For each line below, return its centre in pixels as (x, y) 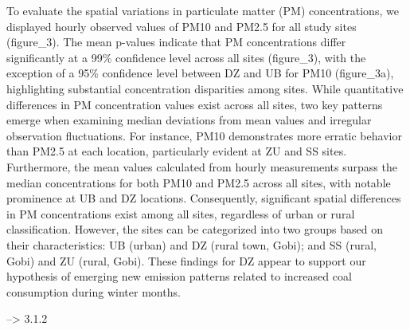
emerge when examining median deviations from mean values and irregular (189, 120)
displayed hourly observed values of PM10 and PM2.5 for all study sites (182, 26)
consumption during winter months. (94, 291)
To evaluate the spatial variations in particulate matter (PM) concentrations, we (203, 10)
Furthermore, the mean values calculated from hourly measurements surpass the (202, 166)
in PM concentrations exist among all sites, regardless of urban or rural (181, 213)
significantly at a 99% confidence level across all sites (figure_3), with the (186, 57)
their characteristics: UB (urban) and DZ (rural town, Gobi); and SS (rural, (191, 244)
